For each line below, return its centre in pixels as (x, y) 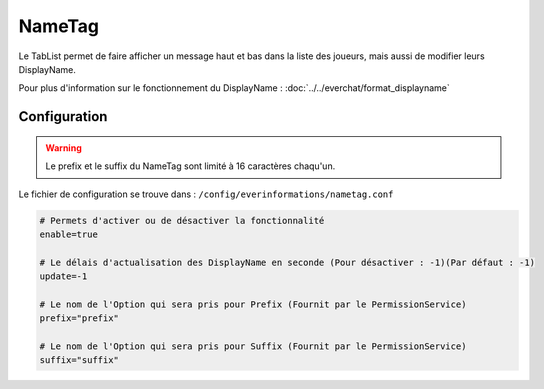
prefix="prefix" (79, 318)
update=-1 (63, 276)
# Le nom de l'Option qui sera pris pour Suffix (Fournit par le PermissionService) (253, 346)
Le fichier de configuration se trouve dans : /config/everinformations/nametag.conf (206, 194)
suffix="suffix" (79, 360)
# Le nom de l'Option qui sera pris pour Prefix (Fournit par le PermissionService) (253, 304)
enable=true (69, 234)
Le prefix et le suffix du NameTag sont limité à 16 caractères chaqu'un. (190, 166)
